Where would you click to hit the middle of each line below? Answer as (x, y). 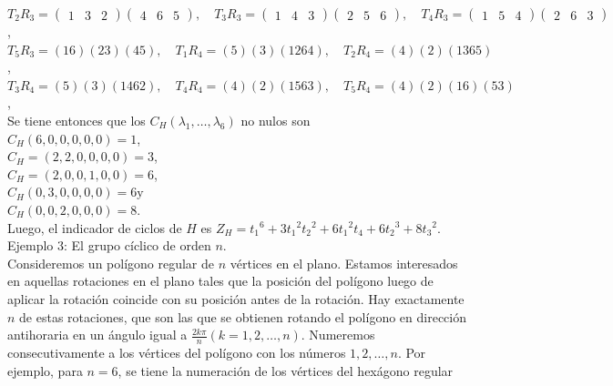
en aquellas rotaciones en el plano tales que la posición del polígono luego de (220, 281)
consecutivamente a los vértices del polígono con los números (177, 352)
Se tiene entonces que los (77, 120)
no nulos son (276, 120)
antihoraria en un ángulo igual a (97, 335)
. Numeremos (338, 335)
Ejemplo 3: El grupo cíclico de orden (109, 245)
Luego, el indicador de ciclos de (95, 227)
